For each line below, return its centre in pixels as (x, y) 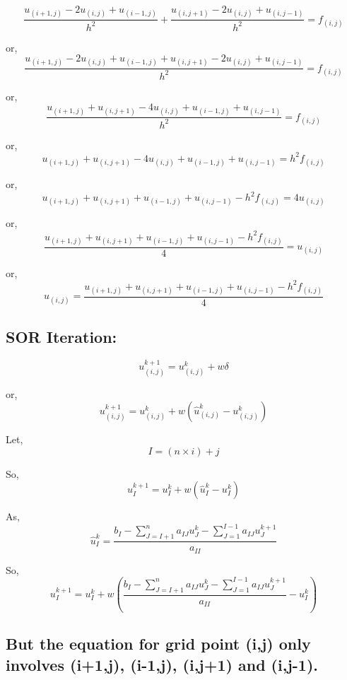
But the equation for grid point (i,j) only (158, 644)
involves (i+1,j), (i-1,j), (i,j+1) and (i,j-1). (162, 664)
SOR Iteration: (61, 337)
